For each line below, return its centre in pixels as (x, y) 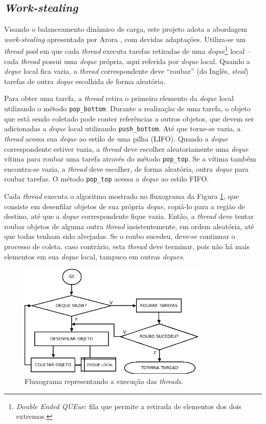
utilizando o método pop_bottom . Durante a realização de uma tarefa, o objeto (127, 108)
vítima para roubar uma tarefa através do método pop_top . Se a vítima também (130, 159)
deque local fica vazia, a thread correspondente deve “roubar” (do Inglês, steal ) (126, 71)
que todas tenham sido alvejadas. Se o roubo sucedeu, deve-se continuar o (120, 236)
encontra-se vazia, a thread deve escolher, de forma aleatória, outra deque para (126, 168)
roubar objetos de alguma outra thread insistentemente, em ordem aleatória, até (129, 226)
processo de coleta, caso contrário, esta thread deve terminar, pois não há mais (127, 246)
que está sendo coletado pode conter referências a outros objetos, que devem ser (129, 118)
